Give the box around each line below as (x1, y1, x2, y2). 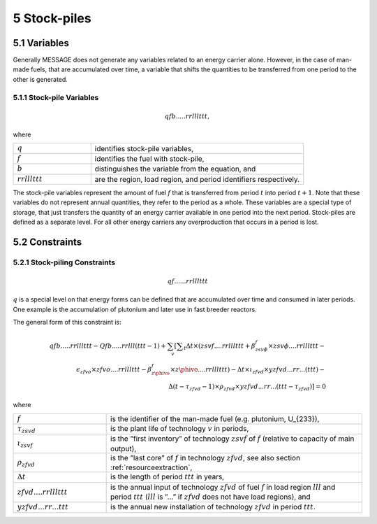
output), (110, 444, 137, 453)
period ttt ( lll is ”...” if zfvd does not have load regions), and (110, 492, 311, 502)
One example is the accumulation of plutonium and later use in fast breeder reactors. (13, 305, 258, 313)
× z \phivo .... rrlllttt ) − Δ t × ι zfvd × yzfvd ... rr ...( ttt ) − (170, 365, 325, 375)
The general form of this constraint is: (13, 318, 121, 327)
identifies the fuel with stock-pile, (94, 154, 205, 164)
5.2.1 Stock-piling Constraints (13, 257, 115, 267)
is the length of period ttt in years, (110, 472, 225, 482)
